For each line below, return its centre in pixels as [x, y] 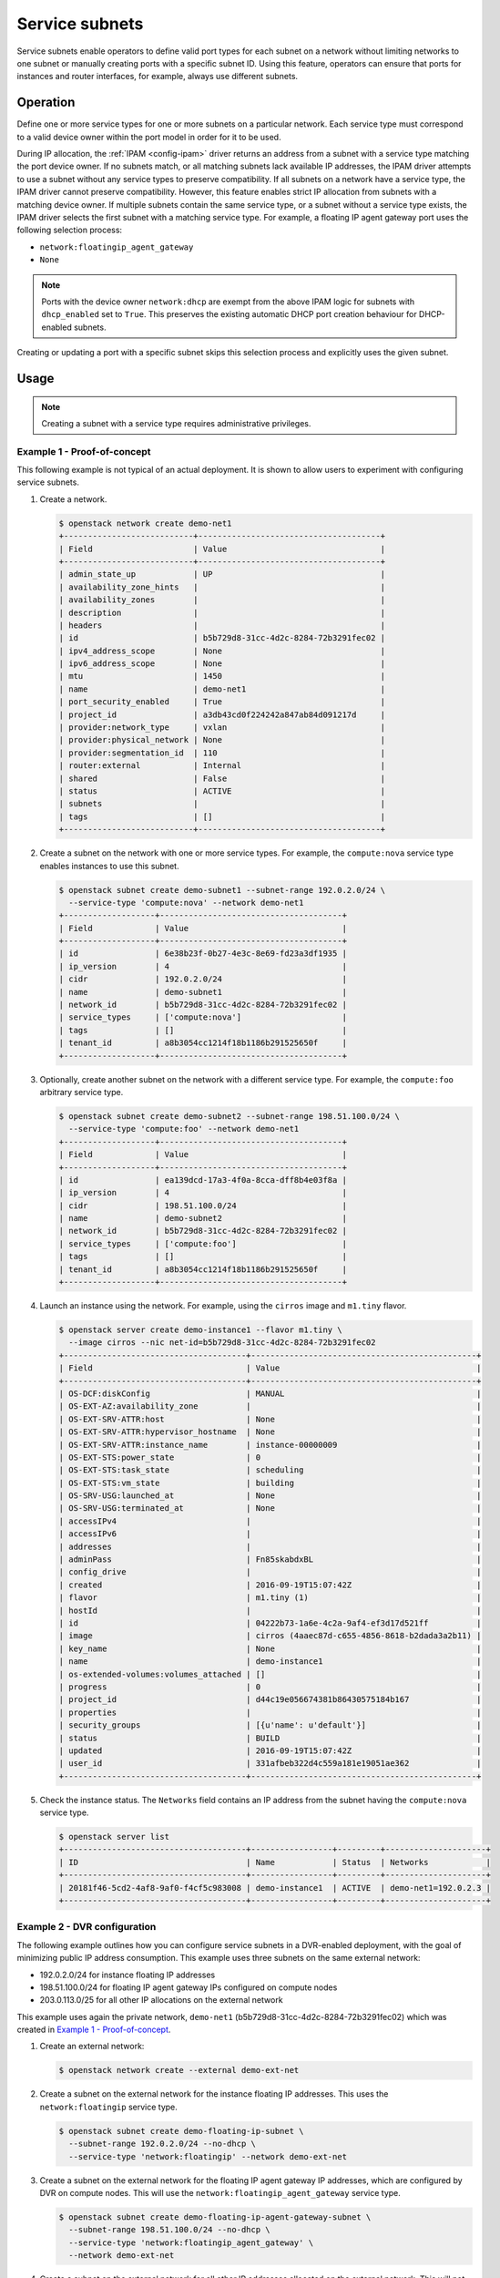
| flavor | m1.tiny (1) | [270, 1598]
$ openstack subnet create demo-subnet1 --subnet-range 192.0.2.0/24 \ [222, 890]
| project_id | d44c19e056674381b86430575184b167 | [270, 1700]
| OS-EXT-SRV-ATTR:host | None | [270, 1419]
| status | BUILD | [270, 1738]
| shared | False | [222, 778]
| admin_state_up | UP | [222, 575]
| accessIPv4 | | [270, 1521]
